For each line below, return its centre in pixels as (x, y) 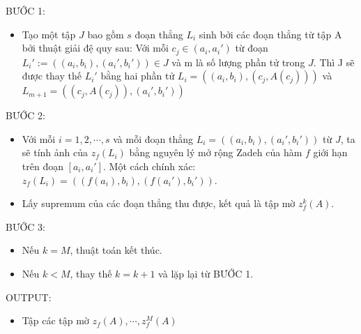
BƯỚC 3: (25, 226)
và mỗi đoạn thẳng (153, 138)
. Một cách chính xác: (149, 166)
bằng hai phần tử (138, 76)
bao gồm (106, 34)
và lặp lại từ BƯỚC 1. (206, 273)
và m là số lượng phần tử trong (238, 62)
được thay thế (52, 76)
